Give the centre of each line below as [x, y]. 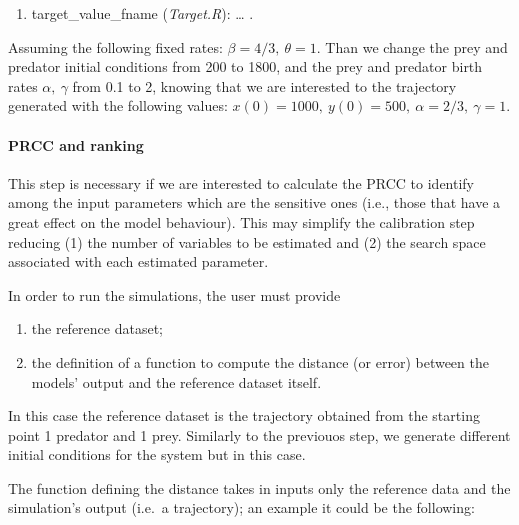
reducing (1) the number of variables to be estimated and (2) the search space [247, 241]
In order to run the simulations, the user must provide [174, 294]
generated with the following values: [118, 105]
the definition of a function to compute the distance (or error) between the [260, 361]
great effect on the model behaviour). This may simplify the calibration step [241, 221]
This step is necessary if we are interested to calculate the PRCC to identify [241, 182]
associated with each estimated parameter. [138, 261]
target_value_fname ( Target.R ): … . [142, 13]
